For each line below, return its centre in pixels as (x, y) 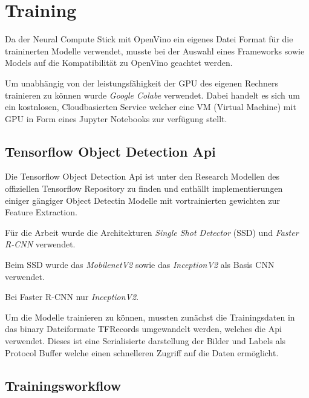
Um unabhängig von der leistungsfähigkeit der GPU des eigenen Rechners (142, 83)
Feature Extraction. (41, 212)
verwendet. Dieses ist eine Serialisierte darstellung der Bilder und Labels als (145, 341)
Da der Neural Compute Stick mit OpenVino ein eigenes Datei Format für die (149, 39)
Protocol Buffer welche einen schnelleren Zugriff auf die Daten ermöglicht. (142, 352)
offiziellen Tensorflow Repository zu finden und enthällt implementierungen (144, 188)
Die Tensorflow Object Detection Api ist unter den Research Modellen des (142, 176)
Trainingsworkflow (63, 385)
